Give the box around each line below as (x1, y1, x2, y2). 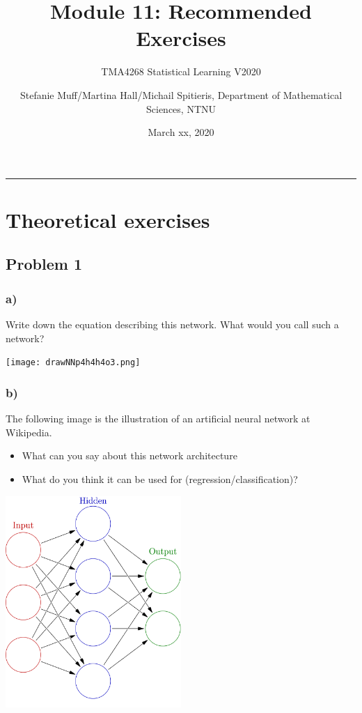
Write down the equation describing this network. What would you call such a (6, 317, 339, 332)
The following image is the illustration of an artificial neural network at (6, 411, 310, 426)
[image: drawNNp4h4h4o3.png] (6, 358, 141, 368)
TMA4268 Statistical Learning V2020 (101, 64, 261, 79)
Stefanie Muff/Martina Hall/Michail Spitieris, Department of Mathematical (19, 87, 343, 102)
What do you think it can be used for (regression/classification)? (22, 471, 298, 486)
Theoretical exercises (6, 205, 210, 233)
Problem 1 (6, 253, 82, 275)
